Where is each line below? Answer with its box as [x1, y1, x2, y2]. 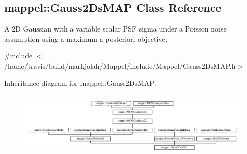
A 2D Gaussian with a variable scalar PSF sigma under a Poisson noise [4, 23, 227, 34]
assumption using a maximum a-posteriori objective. [4, 33, 168, 44]
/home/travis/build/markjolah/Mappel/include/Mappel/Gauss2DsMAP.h [4, 60, 236, 71]
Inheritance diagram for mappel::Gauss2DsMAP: [4, 77, 156, 88]
